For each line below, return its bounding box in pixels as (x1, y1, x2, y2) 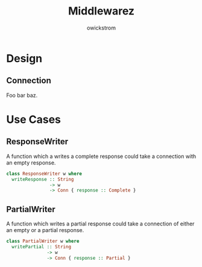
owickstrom (86, 24, 116, 31)
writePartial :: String (11, 243, 71, 250)
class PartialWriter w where (6, 238, 80, 245)
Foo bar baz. (6, 92, 38, 99)
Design (6, 51, 43, 65)
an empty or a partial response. (6, 227, 84, 234)
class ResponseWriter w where (6, 171, 83, 177)
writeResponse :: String (11, 176, 74, 182)
